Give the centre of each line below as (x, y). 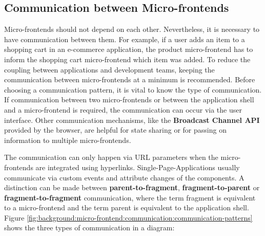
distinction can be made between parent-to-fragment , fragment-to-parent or (132, 187)
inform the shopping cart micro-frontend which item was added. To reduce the (127, 59)
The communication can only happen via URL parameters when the (111, 157)
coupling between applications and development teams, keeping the (109, 69)
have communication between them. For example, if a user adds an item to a (125, 39)
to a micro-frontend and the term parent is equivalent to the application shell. (127, 207)
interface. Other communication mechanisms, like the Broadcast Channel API (132, 120)
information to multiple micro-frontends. (68, 140)
